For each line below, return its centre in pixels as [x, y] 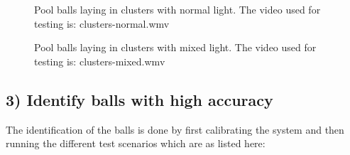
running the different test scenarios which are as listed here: [136, 143]
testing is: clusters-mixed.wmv [100, 61]
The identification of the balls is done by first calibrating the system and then [175, 129]
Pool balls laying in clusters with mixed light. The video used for [175, 47]
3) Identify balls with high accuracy [140, 99]
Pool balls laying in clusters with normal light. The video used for [177, 9]
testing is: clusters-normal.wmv [102, 23]
